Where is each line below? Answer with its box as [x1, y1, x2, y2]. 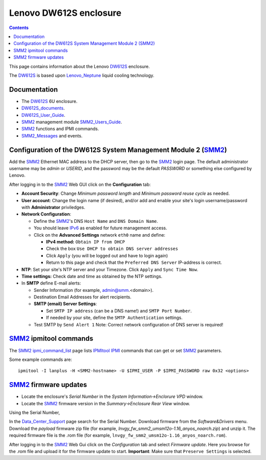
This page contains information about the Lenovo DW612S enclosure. [9, 63, 150, 69]
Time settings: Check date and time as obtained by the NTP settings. [21, 273, 163, 279]
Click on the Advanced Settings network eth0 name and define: [33, 232, 166, 238]
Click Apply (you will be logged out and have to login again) [46, 252, 168, 258]
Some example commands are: [9, 356, 72, 362]
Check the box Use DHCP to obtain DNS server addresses [46, 246, 178, 251]
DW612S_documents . [21, 105, 65, 111]
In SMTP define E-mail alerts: [21, 280, 81, 286]
